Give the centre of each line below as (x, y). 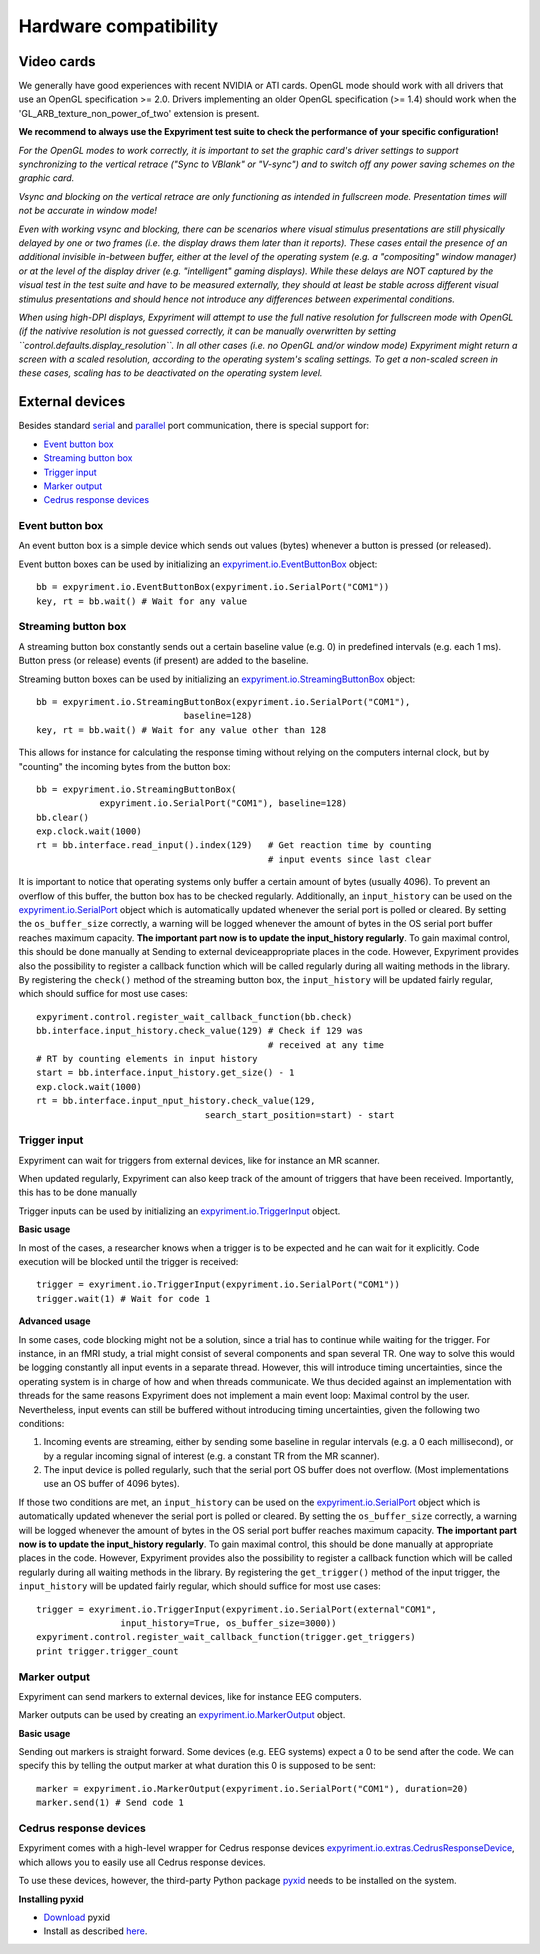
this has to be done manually (78, 1192)
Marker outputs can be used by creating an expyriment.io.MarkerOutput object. (182, 1715)
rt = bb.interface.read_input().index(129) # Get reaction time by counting (234, 845)
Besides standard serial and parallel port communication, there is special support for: (194, 426)
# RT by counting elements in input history (147, 1058)
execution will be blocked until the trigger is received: (128, 1261)
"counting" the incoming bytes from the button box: (124, 766)
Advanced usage (54, 1321)
